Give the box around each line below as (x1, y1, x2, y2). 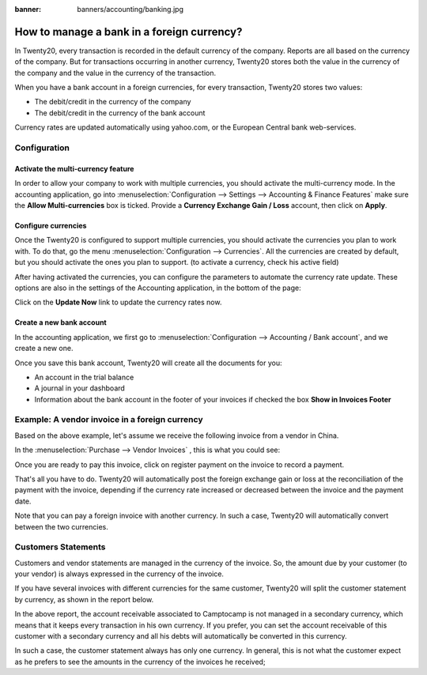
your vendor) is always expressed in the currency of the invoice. (14, 569, 225, 579)
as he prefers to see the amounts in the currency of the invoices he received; (14, 657, 266, 666)
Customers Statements (14, 541, 106, 552)
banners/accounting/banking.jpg (77, 5, 184, 13)
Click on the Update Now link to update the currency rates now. (14, 297, 222, 307)
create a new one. (14, 344, 74, 353)
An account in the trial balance (34, 372, 134, 382)
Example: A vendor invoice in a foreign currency (14, 414, 203, 425)
